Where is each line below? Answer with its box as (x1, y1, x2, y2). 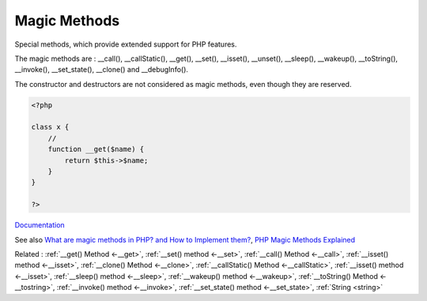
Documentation (14, 220, 65, 230)
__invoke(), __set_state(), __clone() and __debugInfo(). (14, 65, 189, 74)
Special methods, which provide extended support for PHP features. (14, 40, 237, 49)
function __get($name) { (47, 145, 145, 154)
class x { (31, 122, 70, 132)
